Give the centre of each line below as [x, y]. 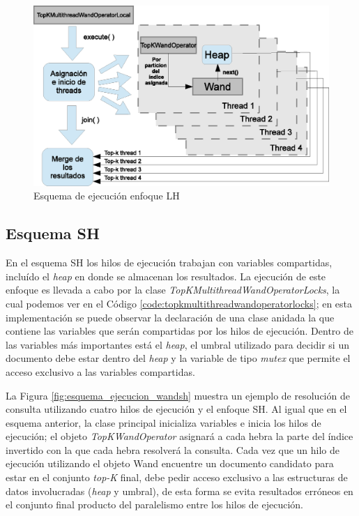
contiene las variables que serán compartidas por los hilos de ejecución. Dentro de [179, 331]
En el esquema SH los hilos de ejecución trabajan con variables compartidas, [169, 263]
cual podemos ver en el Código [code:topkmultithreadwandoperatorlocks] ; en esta [179, 303]
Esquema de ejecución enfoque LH [107, 196]
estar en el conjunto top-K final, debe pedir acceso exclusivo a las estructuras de [177, 477]
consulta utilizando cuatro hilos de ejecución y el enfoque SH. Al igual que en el [176, 409]
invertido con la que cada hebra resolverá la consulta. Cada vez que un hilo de [173, 449]
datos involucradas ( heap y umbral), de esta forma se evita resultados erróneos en [179, 491]
